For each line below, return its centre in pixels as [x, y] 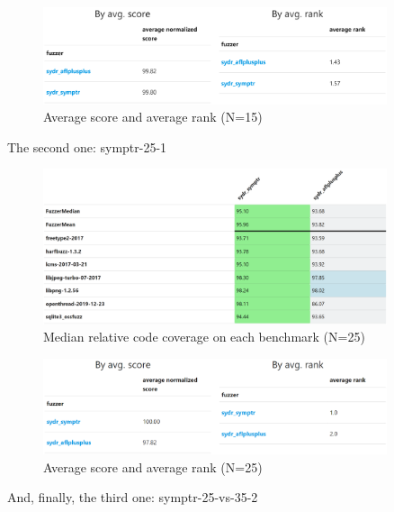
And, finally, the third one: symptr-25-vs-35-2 [133, 497]
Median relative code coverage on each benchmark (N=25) [204, 337]
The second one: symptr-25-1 [87, 146]
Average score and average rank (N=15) [153, 117]
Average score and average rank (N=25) [153, 466]
